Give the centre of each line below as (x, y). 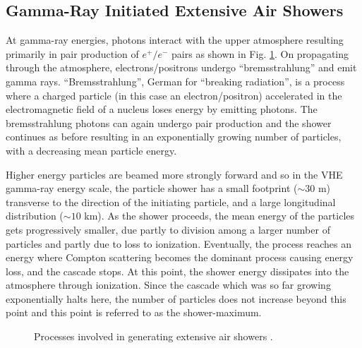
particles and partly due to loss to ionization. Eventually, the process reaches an (179, 243)
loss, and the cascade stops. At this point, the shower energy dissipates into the (177, 271)
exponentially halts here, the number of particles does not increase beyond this (176, 298)
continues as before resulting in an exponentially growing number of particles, (174, 137)
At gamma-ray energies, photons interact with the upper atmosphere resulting (175, 40)
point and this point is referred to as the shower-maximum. (134, 312)
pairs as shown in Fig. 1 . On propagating (260, 53)
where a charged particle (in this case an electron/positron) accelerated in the (174, 95)
